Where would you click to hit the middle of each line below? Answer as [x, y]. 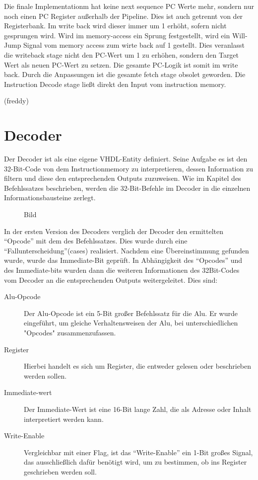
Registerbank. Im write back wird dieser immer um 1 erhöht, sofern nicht [115, 26]
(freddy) [16, 101]
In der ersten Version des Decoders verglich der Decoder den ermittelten [114, 231]
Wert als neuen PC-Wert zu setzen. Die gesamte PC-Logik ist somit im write [121, 64]
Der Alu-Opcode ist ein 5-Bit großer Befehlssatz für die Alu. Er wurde [131, 313]
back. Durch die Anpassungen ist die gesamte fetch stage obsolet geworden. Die [125, 74]
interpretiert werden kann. [64, 419]
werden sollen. [45, 375]
